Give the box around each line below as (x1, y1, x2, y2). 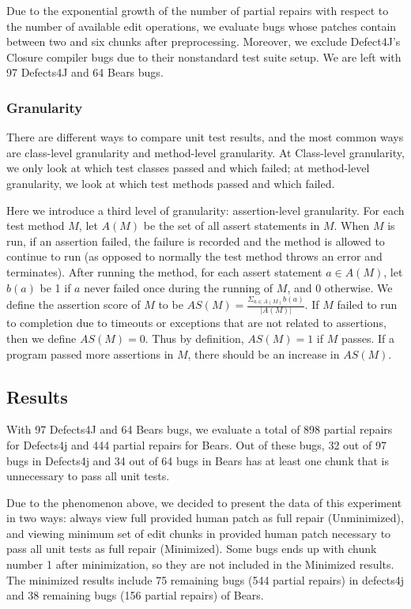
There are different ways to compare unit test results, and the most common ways (6, 129, 404, 145)
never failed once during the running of (84, 279, 273, 295)
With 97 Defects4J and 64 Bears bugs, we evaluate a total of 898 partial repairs (6, 421, 393, 438)
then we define (6, 329, 77, 346)
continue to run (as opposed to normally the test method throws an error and (6, 248, 383, 265)
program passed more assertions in (6, 345, 174, 362)
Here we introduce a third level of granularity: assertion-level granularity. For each (6, 201, 405, 218)
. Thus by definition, (145, 329, 244, 346)
